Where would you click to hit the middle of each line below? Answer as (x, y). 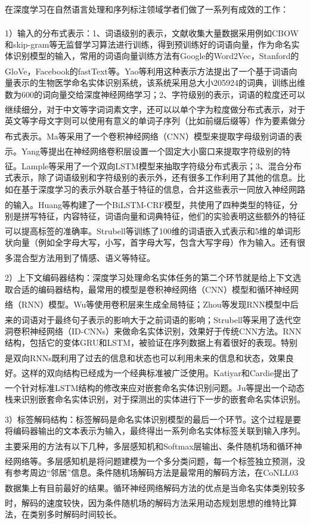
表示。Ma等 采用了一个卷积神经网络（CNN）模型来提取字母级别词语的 (157, 136)
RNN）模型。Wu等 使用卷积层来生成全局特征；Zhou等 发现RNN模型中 (156, 304)
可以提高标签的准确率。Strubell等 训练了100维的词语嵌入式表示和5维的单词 (149, 230)
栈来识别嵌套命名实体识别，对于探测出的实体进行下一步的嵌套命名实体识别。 (155, 399)
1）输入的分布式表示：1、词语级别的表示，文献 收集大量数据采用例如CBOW (152, 32)
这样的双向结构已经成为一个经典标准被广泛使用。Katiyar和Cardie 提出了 (160, 372)
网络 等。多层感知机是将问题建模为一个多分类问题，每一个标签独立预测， (155, 461)
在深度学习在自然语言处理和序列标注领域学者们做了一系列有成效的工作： (147, 9)
